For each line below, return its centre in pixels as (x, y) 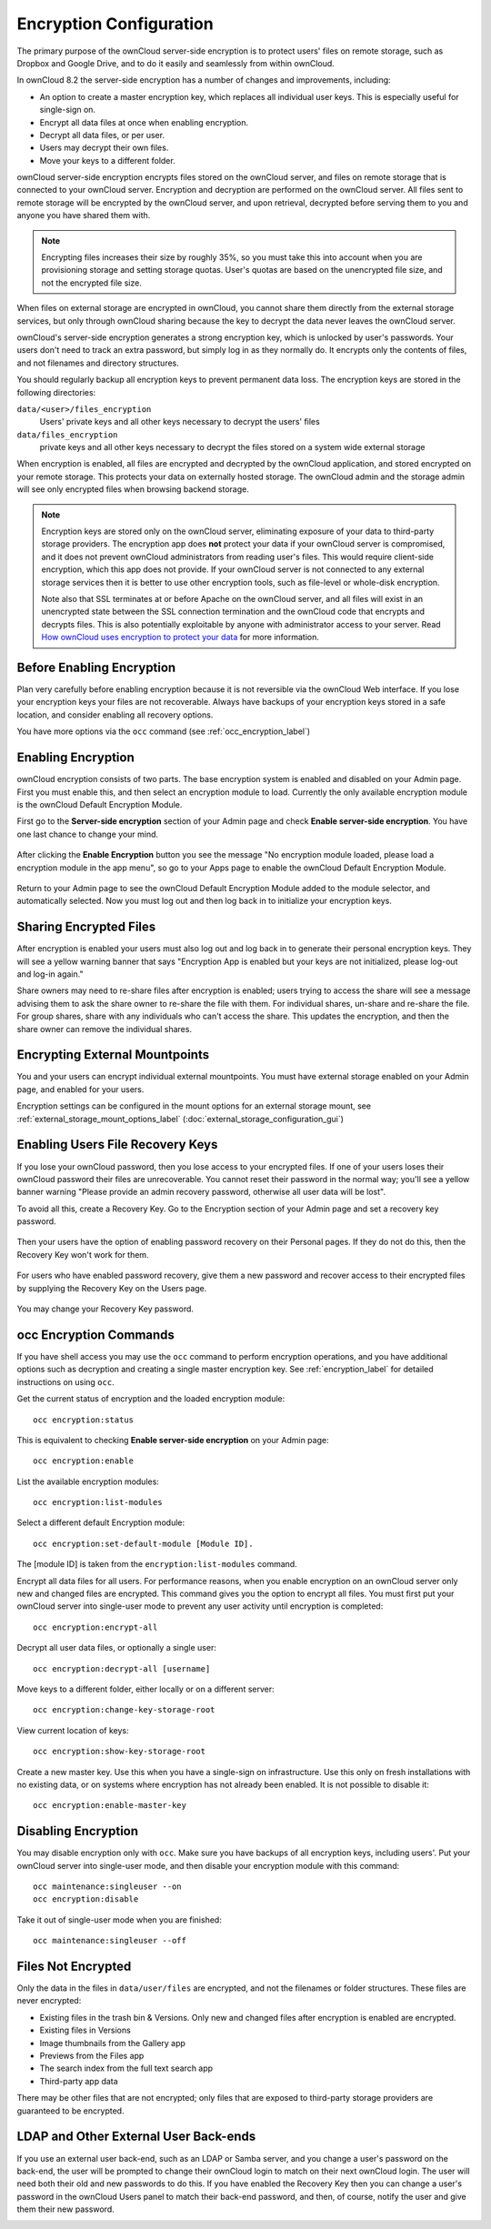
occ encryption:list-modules (98, 1502)
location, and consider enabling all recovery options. (115, 715)
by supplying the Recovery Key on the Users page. (112, 1288)
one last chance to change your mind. (88, 834)
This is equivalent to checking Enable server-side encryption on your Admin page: (173, 1440)
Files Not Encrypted (74, 1966)
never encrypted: (49, 2001)
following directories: (56, 392)
